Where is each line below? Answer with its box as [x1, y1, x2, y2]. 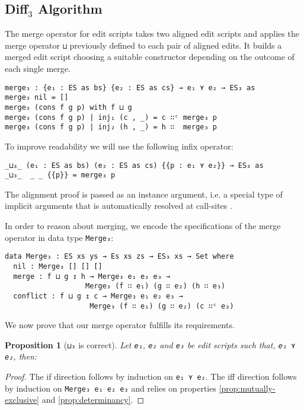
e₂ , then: [5, 350, 37, 363]
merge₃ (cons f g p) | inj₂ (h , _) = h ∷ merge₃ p [5, 123, 217, 132]
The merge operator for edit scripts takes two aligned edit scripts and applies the [5, 27, 299, 40]
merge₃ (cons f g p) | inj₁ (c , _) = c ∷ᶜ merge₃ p [5, 113, 217, 122]
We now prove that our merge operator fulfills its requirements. [5, 319, 235, 331]
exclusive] [5, 393, 40, 406]
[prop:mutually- [219, 382, 276, 394]
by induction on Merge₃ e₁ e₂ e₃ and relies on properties [5, 382, 216, 394]
